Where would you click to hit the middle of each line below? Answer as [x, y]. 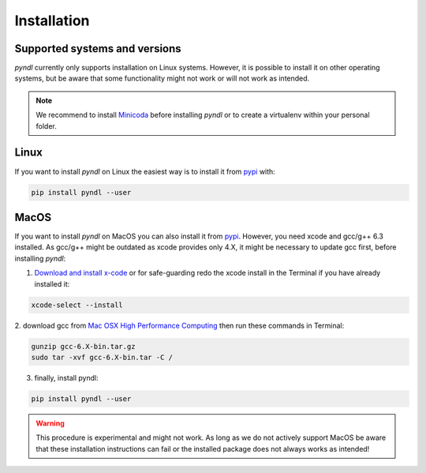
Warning [50, 423]
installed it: [52, 283]
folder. [46, 126]
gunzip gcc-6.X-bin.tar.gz [83, 346]
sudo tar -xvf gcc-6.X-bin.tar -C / [102, 357]
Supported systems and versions [98, 49]
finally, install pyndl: [66, 377]
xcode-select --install [77, 305]
